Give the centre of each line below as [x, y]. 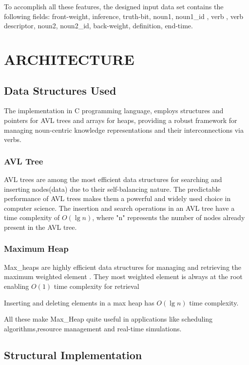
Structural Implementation [73, 355]
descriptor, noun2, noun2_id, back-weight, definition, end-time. [98, 26]
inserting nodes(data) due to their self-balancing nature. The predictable [112, 189]
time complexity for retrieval [96, 286]
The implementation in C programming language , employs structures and [114, 111]
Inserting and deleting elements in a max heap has [79, 302]
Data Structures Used [60, 90]
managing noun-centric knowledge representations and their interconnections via [124, 130]
